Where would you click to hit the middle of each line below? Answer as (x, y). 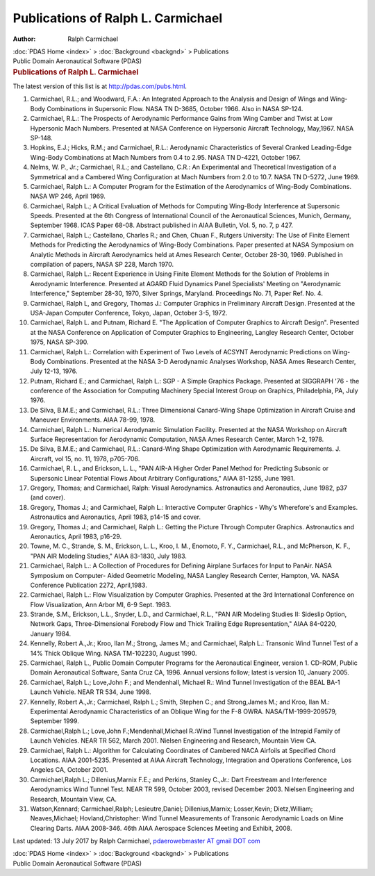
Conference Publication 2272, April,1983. (89, 585)
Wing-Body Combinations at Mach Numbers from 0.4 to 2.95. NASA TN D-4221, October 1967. (166, 157)
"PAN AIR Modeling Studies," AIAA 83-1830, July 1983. (109, 556)
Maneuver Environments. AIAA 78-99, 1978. (93, 420)
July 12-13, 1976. (54, 371)
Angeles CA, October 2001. (69, 770)
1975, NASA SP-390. (59, 342)
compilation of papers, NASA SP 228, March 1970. (102, 265)
